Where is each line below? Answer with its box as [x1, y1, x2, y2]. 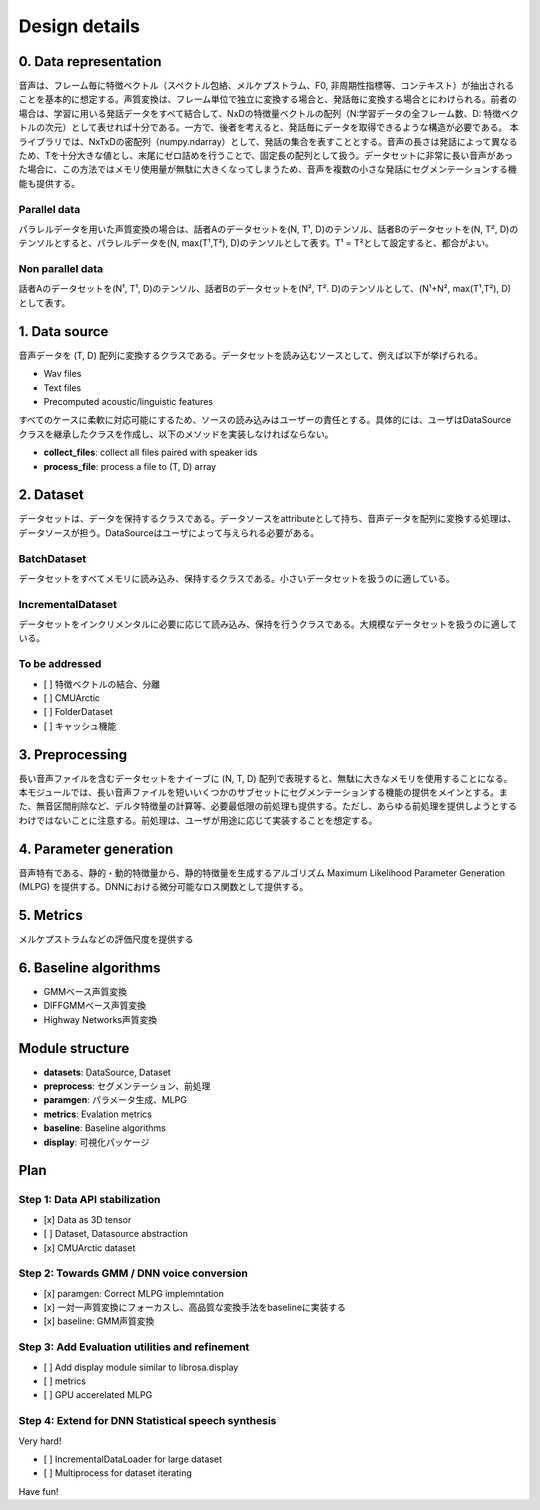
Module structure [18, 1040, 130, 1057]
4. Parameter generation [18, 840, 174, 857]
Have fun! [18, 1485, 59, 1497]
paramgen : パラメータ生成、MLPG [43, 1094, 187, 1106]
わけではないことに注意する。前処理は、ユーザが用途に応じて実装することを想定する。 [18, 814, 378, 826]
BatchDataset [18, 551, 87, 565]
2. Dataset [18, 486, 84, 504]
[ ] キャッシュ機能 [43, 720, 117, 732]
